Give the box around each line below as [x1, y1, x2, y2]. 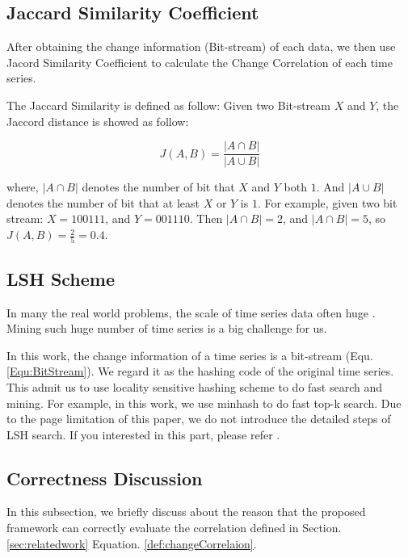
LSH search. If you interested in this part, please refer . [6, 426, 280, 443]
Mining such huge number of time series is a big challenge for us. [6, 320, 327, 337]
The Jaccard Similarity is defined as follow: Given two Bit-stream [6, 96, 330, 113]
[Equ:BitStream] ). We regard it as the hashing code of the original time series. [6, 363, 394, 380]
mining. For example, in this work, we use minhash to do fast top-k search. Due [6, 394, 402, 411]
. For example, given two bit [257, 194, 397, 211]
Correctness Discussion [6, 465, 203, 490]
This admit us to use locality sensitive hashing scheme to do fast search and [6, 378, 383, 395]
